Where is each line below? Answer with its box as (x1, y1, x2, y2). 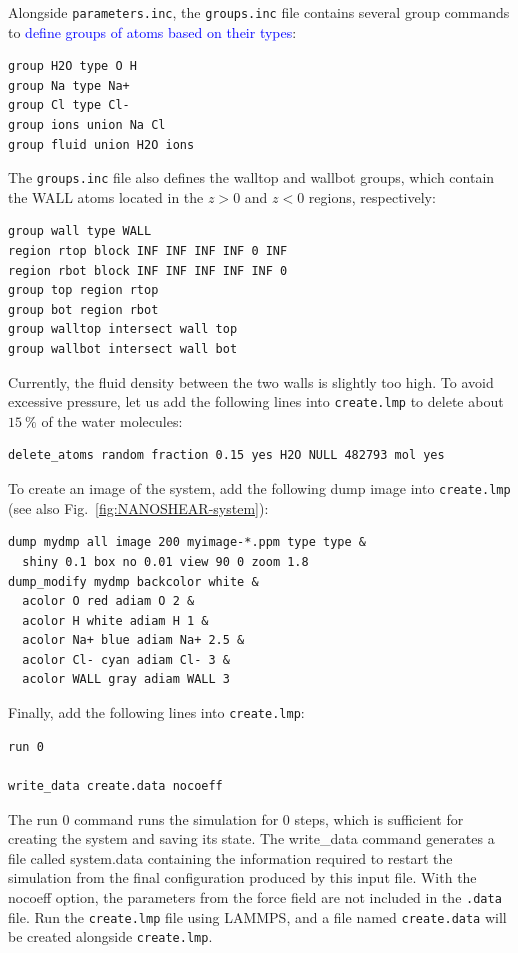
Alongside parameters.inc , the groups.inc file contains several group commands (8, 2, 510, 22)
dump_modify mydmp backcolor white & (8, 574, 259, 589)
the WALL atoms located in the (8, 186, 204, 207)
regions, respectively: (308, 186, 436, 207)
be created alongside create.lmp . (8, 926, 213, 947)
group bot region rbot (8, 302, 159, 317)
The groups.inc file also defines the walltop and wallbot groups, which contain (8, 167, 495, 188)
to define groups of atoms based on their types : (8, 21, 297, 42)
